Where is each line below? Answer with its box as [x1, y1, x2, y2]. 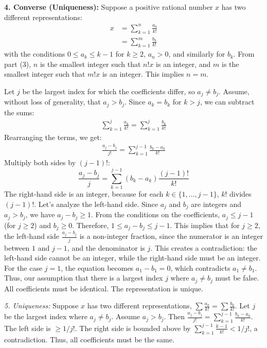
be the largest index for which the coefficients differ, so [22, 85, 195, 96]
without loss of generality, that [4, 96, 101, 107]
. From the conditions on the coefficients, [91, 209, 220, 220]
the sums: [4, 107, 34, 117]
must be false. [215, 272, 259, 283]
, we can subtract [200, 96, 255, 107]
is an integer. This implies [102, 68, 184, 79]
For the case [4, 262, 43, 273]
